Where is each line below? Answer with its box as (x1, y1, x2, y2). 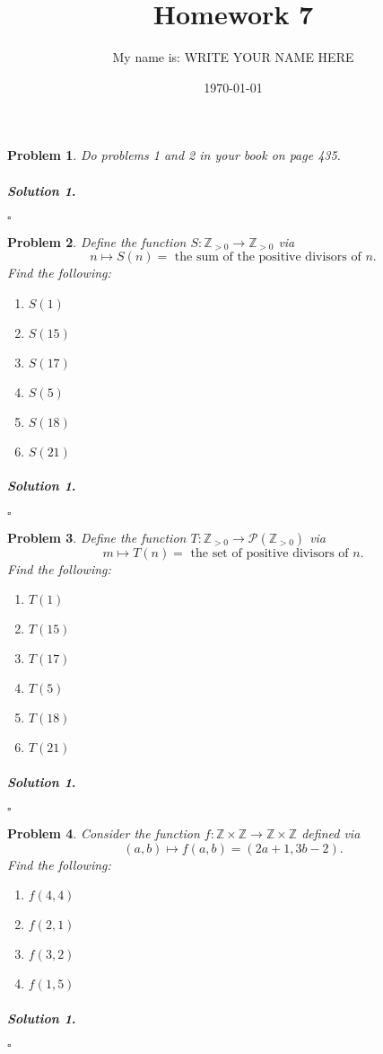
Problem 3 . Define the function (7, 527, 187, 546)
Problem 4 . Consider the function (7, 824, 200, 843)
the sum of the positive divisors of (174, 251, 361, 264)
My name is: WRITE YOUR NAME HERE (112, 48, 354, 66)
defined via (301, 824, 361, 843)
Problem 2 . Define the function (7, 232, 187, 251)
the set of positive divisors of (190, 546, 349, 560)
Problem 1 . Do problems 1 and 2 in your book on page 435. (7, 146, 341, 164)
